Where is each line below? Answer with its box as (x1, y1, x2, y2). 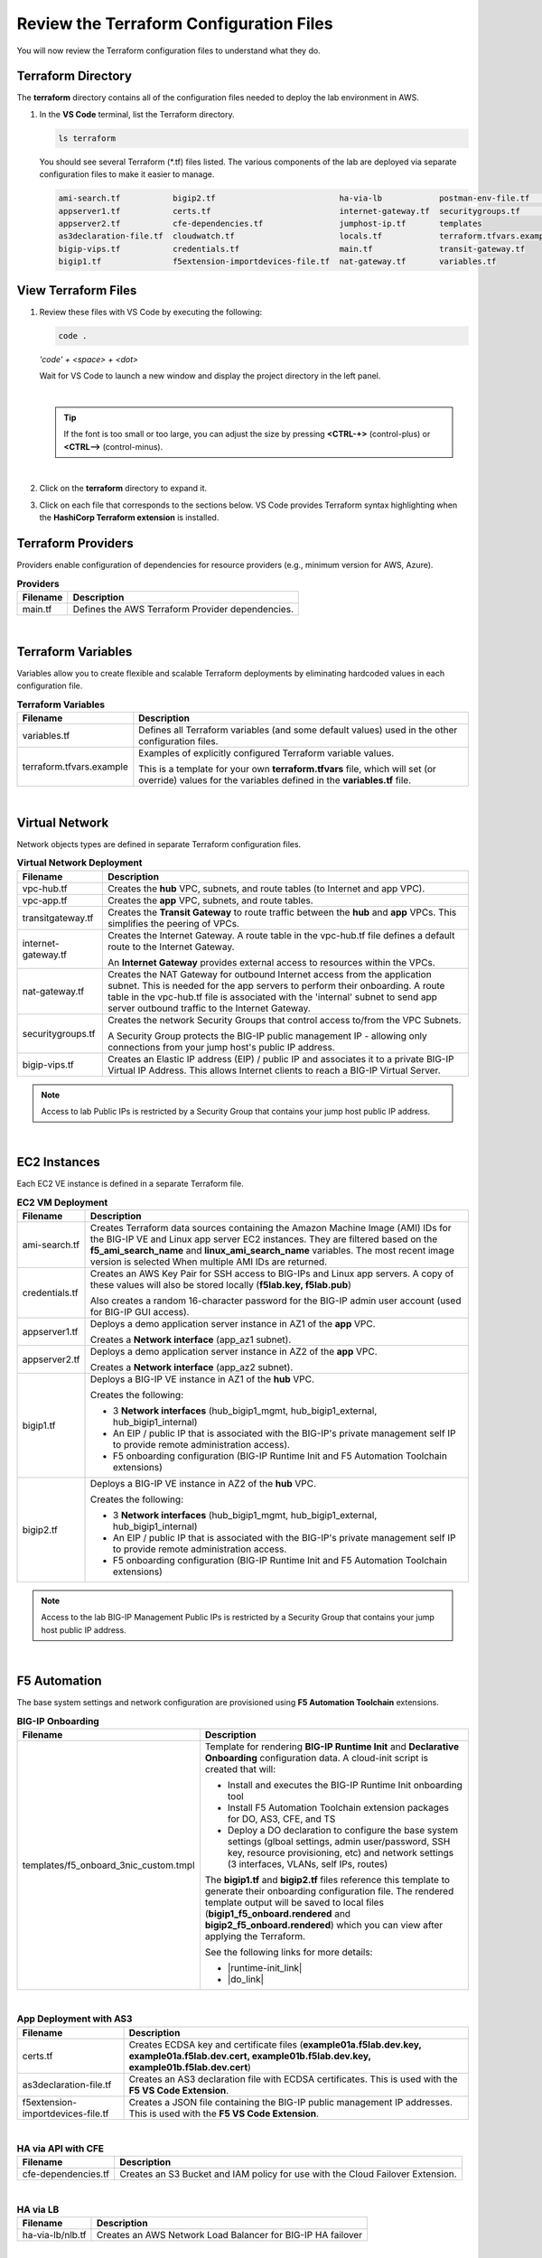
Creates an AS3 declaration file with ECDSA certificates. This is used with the (128, 2073, 458, 2085)
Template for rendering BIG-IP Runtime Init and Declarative (204, 1740, 460, 1752)
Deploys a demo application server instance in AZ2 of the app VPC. (90, 1345, 378, 1358)
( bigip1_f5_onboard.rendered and (204, 1907, 351, 1919)
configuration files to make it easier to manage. (39, 169, 215, 180)
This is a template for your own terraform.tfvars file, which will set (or (138, 762, 437, 775)
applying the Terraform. (204, 1929, 306, 1942)
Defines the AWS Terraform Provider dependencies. (72, 602, 294, 615)
